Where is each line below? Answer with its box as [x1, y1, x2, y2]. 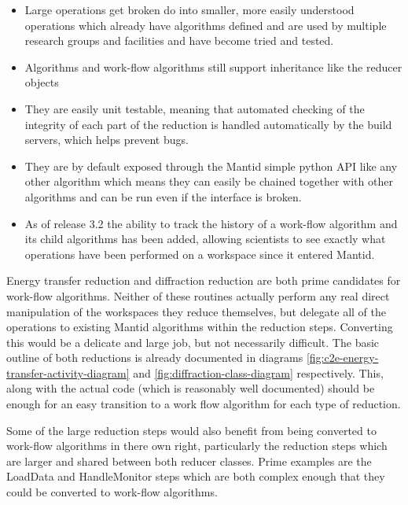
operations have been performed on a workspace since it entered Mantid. [24, 245, 375, 262]
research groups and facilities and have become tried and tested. [24, 32, 334, 49]
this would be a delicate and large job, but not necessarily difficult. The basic [6, 334, 380, 350]
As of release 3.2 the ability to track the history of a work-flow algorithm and [24, 215, 398, 231]
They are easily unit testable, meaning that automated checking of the [24, 100, 365, 116]
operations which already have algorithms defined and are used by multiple [24, 17, 387, 33]
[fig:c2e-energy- [306, 349, 379, 366]
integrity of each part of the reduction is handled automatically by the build [24, 116, 392, 132]
